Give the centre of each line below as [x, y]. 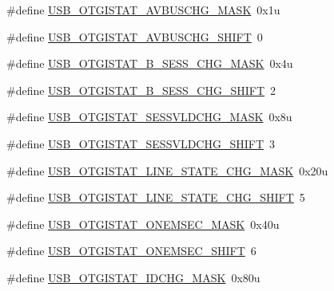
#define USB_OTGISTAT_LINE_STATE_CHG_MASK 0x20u [167, 170]
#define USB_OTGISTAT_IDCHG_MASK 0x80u [133, 277]
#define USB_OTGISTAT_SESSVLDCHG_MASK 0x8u [149, 117]
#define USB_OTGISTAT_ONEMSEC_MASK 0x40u [143, 224]
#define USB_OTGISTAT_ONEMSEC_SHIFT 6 [131, 251]
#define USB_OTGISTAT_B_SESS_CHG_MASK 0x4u [150, 63]
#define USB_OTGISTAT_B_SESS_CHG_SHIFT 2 [141, 90]
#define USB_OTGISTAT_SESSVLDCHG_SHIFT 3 [141, 143]
